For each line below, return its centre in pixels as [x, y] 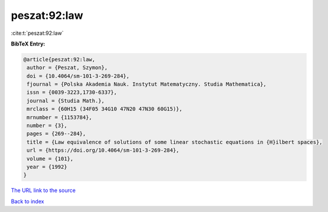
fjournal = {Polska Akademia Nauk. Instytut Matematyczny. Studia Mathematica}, [147, 84]
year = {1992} [47, 167]
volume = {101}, [50, 159]
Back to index [27, 201]
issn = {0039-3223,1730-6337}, [72, 92]
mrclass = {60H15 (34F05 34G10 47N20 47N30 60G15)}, [105, 109]
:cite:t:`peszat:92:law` [38, 33]
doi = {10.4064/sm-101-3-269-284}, [78, 76]
